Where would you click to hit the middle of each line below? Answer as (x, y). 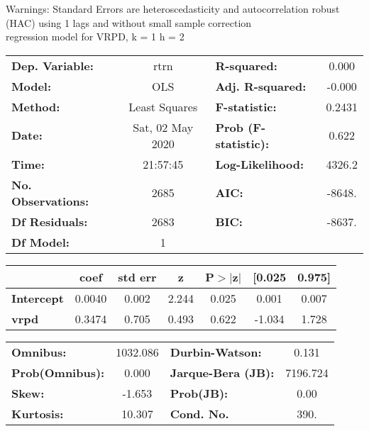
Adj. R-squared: (261, 86)
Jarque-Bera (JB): (222, 372)
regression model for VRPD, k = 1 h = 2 (95, 37)
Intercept (38, 298)
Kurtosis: (38, 413)
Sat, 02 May (163, 127)
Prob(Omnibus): (58, 372)
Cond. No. (199, 413)
